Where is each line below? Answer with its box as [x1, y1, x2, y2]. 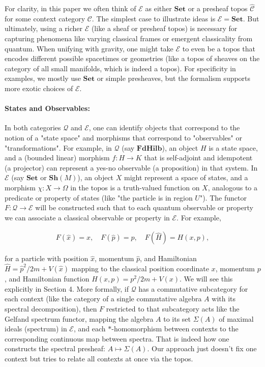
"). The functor [199, 192, 247, 203]
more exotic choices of [5, 82, 73, 93]
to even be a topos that [182, 43, 255, 53]
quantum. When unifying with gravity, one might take [5, 43, 173, 53]
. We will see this [180, 273, 233, 284]
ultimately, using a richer [5, 23, 83, 34]
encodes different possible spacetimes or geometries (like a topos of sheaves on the [5, 53, 260, 64]
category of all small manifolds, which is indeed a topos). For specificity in [5, 63, 236, 73]
